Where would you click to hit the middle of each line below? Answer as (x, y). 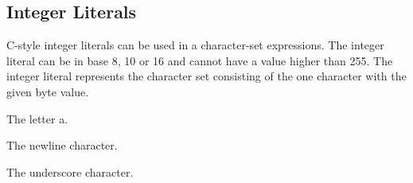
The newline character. (62, 145)
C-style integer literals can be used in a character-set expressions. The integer (195, 45)
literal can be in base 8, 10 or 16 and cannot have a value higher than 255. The (200, 60)
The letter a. (37, 118)
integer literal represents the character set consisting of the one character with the (206, 76)
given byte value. (48, 91)
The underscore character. (70, 171)
